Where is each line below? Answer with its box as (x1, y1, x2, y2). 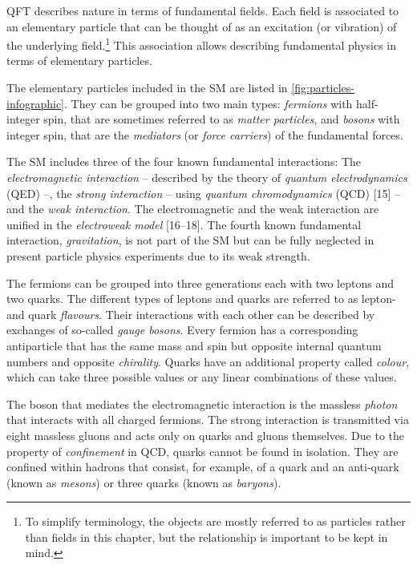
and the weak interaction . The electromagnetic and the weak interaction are (6, 200, 379, 217)
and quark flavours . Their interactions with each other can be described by (6, 305, 375, 322)
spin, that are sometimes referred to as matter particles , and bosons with (43, 111, 400, 127)
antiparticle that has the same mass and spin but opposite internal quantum (6, 337, 382, 353)
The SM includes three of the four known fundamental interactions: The (6, 153, 362, 170)
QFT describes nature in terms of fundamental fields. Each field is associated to (6, 2, 399, 18)
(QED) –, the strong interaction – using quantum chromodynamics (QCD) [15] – (6, 184, 401, 201)
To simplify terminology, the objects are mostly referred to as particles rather (25, 513, 406, 530)
